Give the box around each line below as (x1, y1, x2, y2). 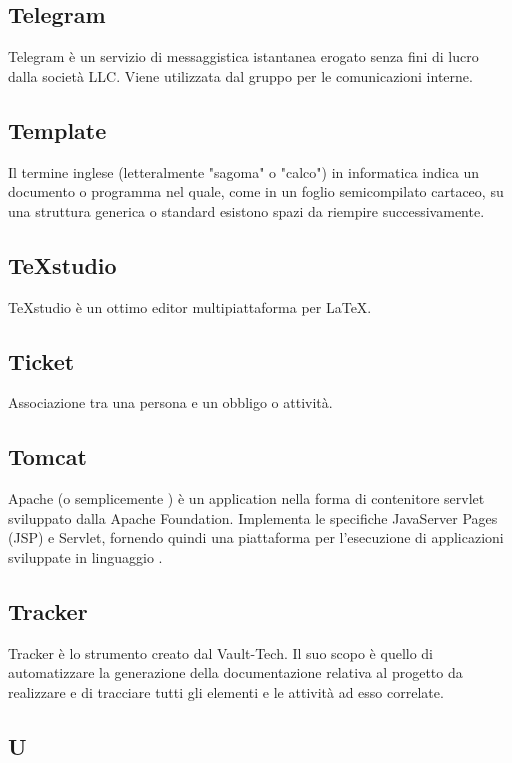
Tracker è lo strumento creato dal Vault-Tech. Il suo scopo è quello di (8, 642, 434, 663)
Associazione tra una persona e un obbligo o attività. (8, 392, 333, 413)
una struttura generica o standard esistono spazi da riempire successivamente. (8, 200, 485, 221)
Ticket (8, 345, 75, 376)
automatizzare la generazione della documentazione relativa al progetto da (8, 662, 463, 683)
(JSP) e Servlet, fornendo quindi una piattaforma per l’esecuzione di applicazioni (8, 527, 504, 548)
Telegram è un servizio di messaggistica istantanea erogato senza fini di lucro (8, 46, 479, 67)
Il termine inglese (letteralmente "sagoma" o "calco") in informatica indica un (8, 161, 480, 182)
